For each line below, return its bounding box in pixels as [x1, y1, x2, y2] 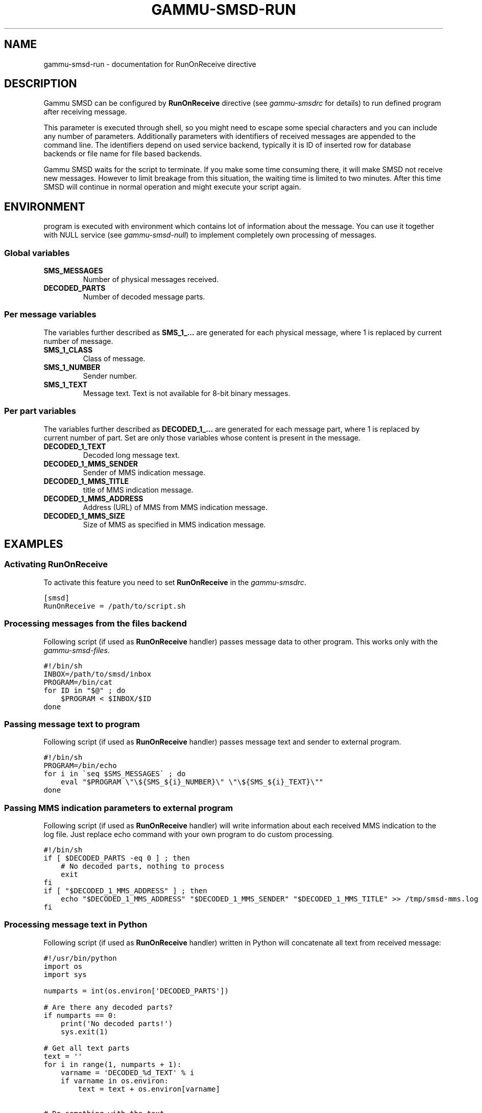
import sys [43, 970, 87, 979]
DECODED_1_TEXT [43, 442, 106, 451]
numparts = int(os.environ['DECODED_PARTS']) [43, 986, 229, 995]
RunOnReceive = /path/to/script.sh [43, 601, 186, 610]
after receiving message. [43, 107, 127, 117]
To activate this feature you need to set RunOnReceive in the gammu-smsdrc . [43, 577, 306, 587]
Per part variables [4, 406, 77, 416]
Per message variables [4, 309, 97, 320]
